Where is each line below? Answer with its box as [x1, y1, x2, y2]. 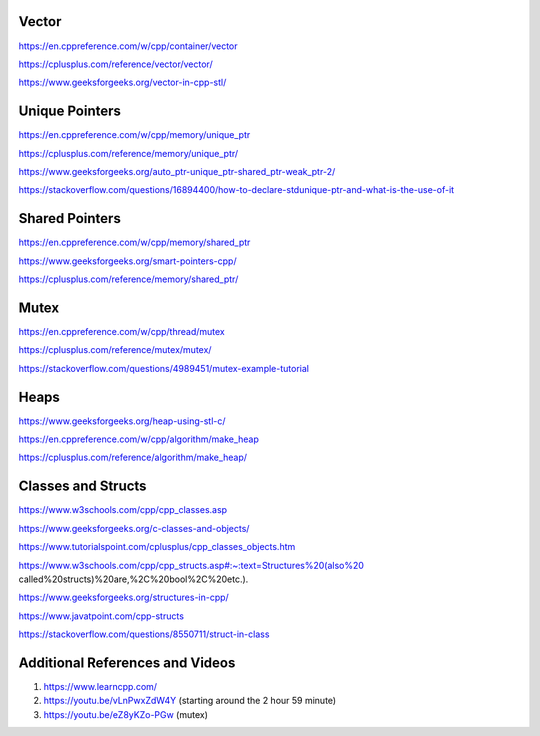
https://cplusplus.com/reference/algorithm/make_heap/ [18, 451, 248, 464]
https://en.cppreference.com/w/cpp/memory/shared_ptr [18, 236, 251, 249]
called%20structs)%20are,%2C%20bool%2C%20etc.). [18, 573, 249, 585]
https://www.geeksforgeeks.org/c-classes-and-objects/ [18, 522, 250, 534]
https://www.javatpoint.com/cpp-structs [18, 610, 185, 622]
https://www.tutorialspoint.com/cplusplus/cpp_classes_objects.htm [18, 541, 296, 553]
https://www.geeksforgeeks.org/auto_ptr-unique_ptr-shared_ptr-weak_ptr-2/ [18, 165, 336, 177]
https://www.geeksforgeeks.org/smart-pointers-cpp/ [18, 255, 237, 267]
